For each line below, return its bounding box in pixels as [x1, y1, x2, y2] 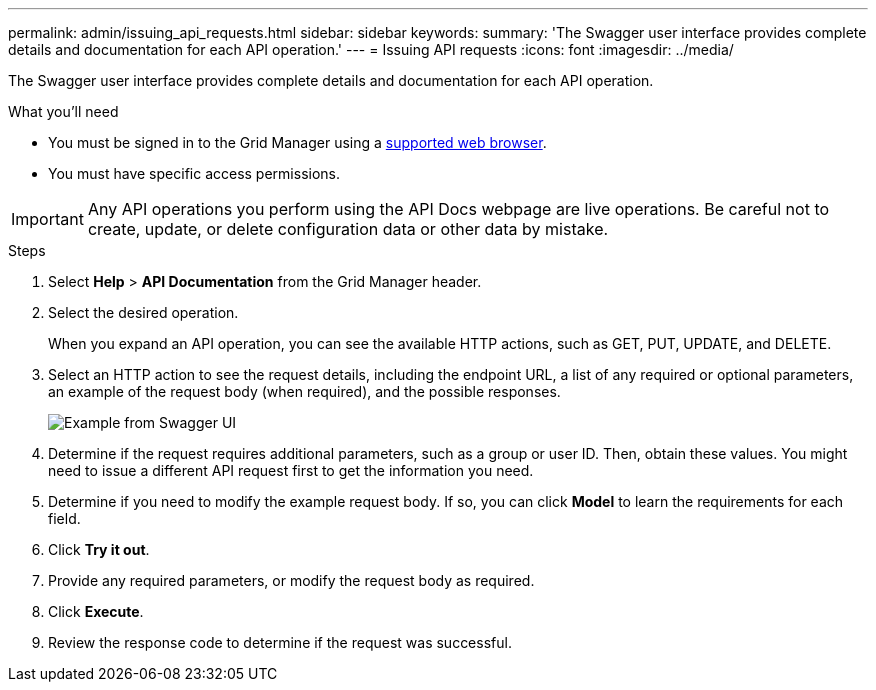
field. [48, 510, 81, 527]
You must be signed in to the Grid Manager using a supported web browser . [48, 134, 547, 151]
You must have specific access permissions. [48, 165, 341, 182]
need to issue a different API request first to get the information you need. [48, 462, 534, 479]
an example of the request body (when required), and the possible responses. [48, 383, 561, 400]
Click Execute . [48, 603, 144, 620]
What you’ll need [8, 103, 119, 120]
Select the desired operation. [48, 304, 239, 321]
